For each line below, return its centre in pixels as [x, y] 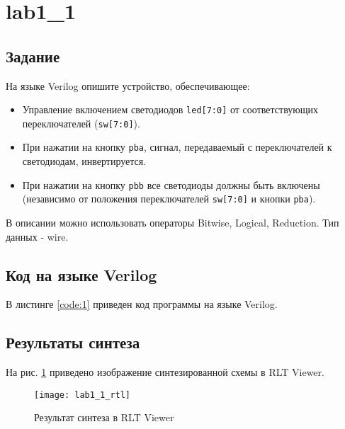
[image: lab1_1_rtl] [83, 395]
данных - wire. [37, 236]
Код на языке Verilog [81, 274]
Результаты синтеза [73, 342]
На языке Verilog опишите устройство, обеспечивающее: [128, 85]
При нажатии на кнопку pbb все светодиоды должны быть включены [171, 184]
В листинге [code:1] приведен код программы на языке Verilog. [142, 304]
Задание [33, 56]
